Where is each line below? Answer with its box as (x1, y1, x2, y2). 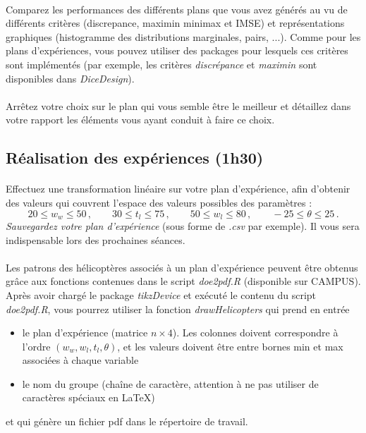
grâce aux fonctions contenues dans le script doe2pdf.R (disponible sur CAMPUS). (6, 274, 361, 288)
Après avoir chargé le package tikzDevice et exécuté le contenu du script (6, 287, 317, 302)
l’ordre (22, 339, 51, 353)
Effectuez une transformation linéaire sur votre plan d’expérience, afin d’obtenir (6, 181, 350, 196)
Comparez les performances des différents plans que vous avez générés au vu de (6, 1, 348, 16)
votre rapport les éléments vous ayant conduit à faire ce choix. (6, 112, 275, 127)
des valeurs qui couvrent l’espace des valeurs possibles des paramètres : (6, 195, 312, 209)
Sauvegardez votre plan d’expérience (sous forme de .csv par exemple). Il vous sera (6, 218, 360, 233)
